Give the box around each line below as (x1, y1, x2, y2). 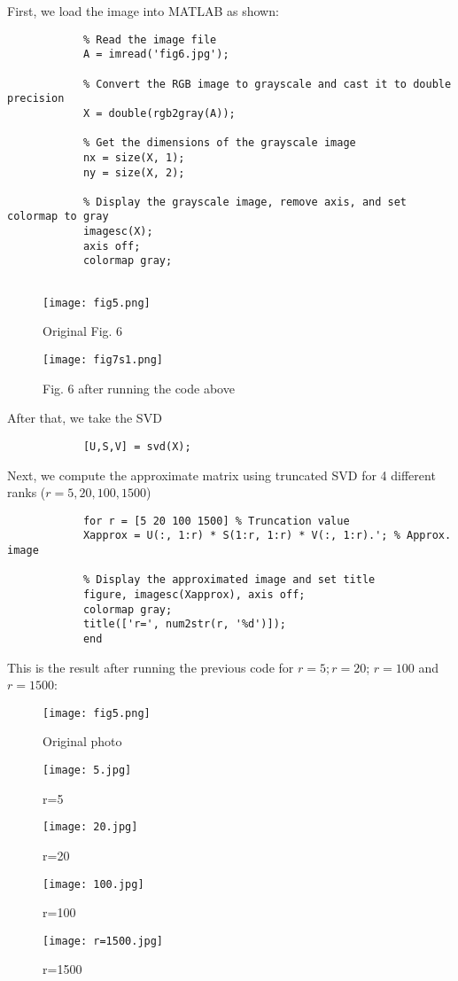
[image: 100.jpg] (43, 877, 144, 891)
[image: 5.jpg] (43, 764, 132, 777)
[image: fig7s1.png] (43, 354, 164, 366)
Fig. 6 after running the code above (43, 378, 235, 397)
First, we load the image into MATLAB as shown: (7, 2, 279, 19)
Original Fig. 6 (43, 322, 123, 340)
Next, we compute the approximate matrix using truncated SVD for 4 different (7, 465, 436, 484)
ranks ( (7, 483, 46, 502)
